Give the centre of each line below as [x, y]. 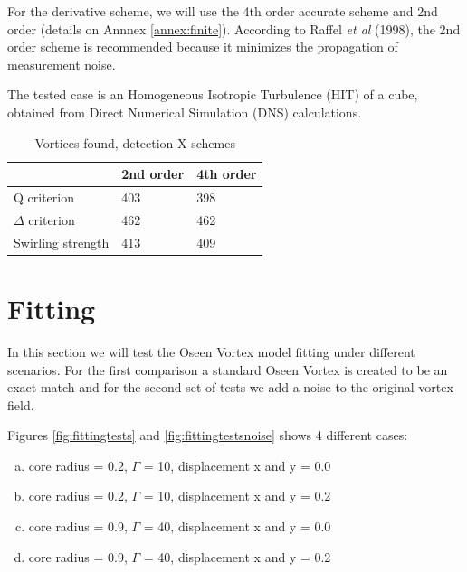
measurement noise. [62, 64]
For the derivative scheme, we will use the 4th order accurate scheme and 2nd [223, 11]
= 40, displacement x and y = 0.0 [237, 526]
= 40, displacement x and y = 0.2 [237, 556]
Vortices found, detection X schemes [135, 142]
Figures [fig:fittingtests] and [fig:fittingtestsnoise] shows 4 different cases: [208, 435]
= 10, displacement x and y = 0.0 [237, 465]
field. [21, 404]
